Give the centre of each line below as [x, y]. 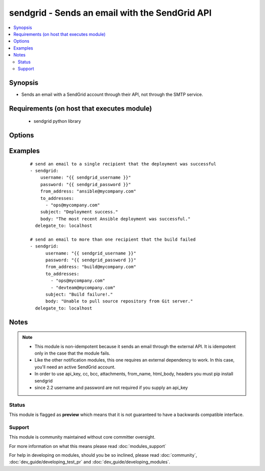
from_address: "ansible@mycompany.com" [88, 191]
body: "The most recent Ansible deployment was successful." [115, 219]
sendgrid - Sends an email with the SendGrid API [110, 13]
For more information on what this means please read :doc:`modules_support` [88, 446]
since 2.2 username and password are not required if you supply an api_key [111, 388]
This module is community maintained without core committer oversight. [82, 437]
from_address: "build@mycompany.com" [91, 267]
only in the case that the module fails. [72, 353]
